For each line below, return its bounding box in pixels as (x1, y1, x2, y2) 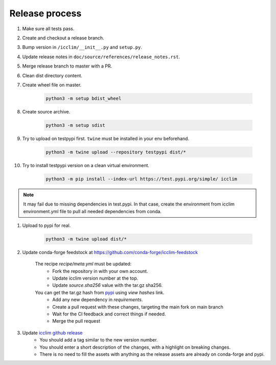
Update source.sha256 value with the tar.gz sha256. (52, 282, 163, 288)
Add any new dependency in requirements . (52, 296, 143, 303)
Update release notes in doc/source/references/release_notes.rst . (22, 54, 180, 60)
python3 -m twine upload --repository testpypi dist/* (45, 149, 186, 155)
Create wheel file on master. (22, 82, 82, 88)
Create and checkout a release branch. (22, 35, 104, 41)
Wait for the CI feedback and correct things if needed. (52, 311, 166, 317)
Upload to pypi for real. (22, 222, 71, 229)
